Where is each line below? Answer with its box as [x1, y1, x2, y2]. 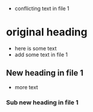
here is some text [14, 45, 57, 52]
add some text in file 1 [14, 51, 68, 58]
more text [14, 83, 38, 90]
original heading [6, 26, 88, 39]
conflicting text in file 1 [14, 5, 69, 12]
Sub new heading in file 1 [6, 98, 78, 106]
